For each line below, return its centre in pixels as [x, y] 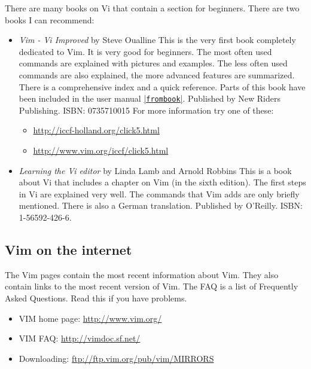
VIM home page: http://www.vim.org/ [90, 318]
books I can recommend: [50, 19]
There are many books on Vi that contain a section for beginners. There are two [152, 8]
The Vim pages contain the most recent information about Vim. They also [142, 274]
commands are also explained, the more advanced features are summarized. [157, 74]
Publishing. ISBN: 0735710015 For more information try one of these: [146, 110]
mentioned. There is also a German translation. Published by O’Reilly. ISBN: [161, 205]
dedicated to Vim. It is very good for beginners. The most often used [145, 51]
